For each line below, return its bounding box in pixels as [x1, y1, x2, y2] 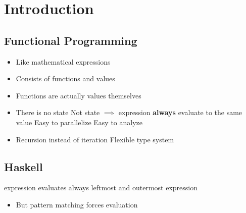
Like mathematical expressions [16, 56, 111, 67]
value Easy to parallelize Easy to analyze [16, 117, 143, 127]
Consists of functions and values [16, 73, 115, 84]
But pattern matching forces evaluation [16, 199, 138, 209]
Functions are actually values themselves [16, 90, 141, 100]
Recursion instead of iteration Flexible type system [16, 134, 174, 144]
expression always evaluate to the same [118, 107, 242, 118]
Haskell [4, 158, 43, 174]
